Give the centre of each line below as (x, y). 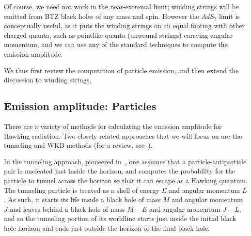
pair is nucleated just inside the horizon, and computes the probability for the (119, 171)
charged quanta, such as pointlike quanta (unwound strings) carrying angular (118, 35)
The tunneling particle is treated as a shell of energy (82, 190)
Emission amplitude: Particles (80, 106)
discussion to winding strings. (48, 80)
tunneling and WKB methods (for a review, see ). (78, 145)
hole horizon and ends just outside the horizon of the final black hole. (107, 228)
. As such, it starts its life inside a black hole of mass (82, 199)
